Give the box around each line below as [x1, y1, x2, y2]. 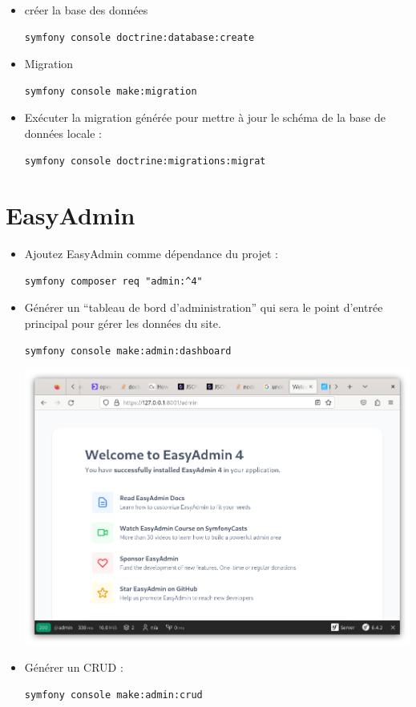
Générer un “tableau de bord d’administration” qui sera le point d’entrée [24, 299, 383, 316]
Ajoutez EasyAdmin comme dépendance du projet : [24, 245, 278, 262]
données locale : [24, 124, 102, 141]
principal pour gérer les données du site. [24, 315, 221, 332]
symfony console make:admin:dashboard [24, 345, 232, 357]
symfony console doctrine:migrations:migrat [24, 155, 266, 167]
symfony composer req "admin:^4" [24, 275, 203, 287]
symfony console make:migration [24, 85, 197, 97]
